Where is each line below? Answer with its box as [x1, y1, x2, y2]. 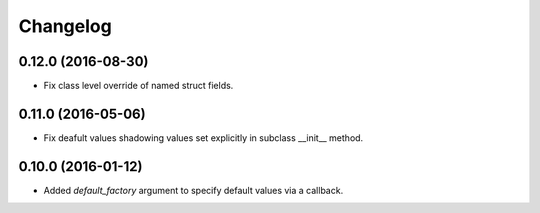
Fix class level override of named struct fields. [43, 80, 234, 92]
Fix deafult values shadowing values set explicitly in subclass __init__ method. [43, 131, 364, 144]
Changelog [18, 15, 112, 37]
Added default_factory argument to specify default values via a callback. [43, 184, 344, 196]
